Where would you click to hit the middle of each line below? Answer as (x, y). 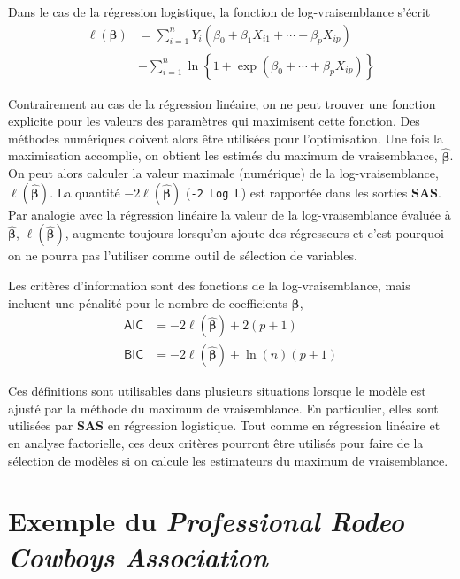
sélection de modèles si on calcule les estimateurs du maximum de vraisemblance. (228, 460)
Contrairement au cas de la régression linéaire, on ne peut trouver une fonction (222, 103)
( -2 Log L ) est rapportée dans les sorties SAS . (314, 192)
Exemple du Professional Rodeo (206, 521)
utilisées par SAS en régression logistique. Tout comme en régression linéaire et (224, 425)
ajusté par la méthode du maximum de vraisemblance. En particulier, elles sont (223, 408)
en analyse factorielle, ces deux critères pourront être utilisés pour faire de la (216, 443)
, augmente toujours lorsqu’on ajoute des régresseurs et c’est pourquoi (254, 233)
